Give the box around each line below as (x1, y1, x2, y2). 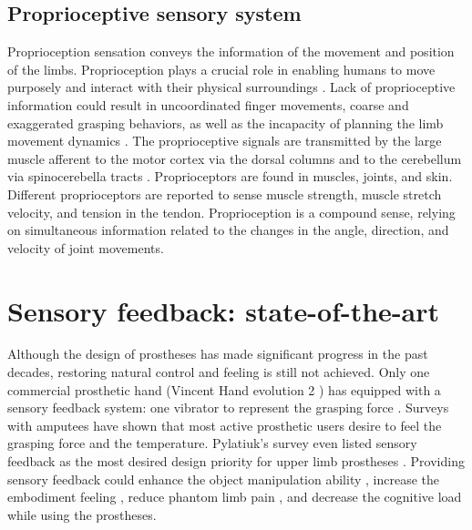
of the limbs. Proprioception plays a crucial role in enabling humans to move (7, 59, 436, 78)
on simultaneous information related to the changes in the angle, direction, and (7, 220, 449, 240)
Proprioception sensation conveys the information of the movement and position (7, 42, 455, 61)
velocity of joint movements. (7, 238, 164, 257)
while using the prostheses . (7, 505, 157, 524)
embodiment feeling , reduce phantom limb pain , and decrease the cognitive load (7, 487, 462, 506)
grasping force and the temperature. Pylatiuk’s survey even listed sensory (7, 433, 417, 453)
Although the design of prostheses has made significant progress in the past (7, 344, 428, 363)
